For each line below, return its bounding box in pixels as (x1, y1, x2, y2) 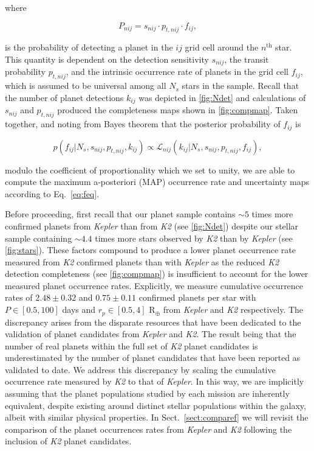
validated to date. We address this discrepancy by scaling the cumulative (5, 363, 276, 376)
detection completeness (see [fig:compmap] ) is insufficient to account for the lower (5, 267, 309, 280)
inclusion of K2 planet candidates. (5, 435, 132, 447)
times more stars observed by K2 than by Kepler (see (95, 231, 293, 244)
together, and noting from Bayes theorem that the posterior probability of (5, 117, 281, 130)
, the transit (224, 52, 269, 65)
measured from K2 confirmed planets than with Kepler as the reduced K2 (5, 255, 279, 268)
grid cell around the (185, 41, 259, 54)
